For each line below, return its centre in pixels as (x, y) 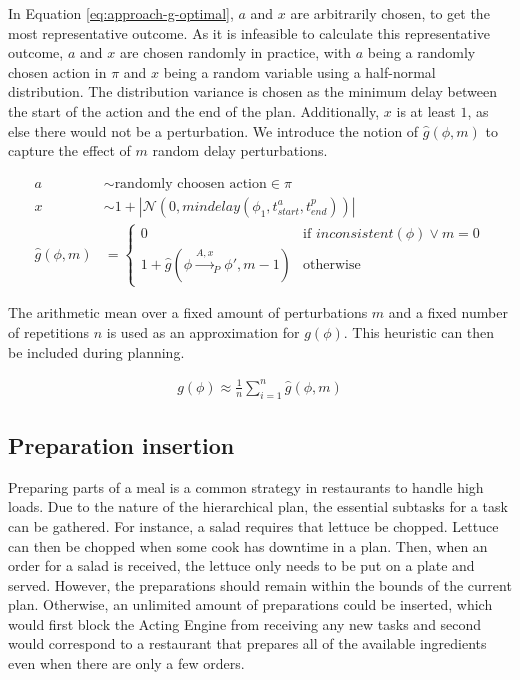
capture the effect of (69, 150)
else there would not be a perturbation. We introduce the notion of (213, 130)
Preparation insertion (121, 444)
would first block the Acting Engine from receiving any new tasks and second (245, 623)
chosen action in (57, 71)
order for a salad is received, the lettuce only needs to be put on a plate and (241, 565)
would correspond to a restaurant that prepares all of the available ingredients (247, 643)
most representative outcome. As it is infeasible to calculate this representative (249, 32)
